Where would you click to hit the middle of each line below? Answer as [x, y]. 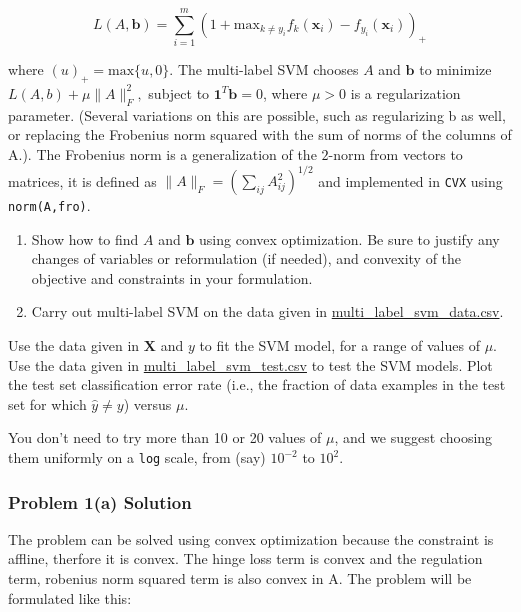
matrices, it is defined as [82, 180]
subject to [179, 92]
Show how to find [85, 238]
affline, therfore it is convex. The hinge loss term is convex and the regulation [245, 558]
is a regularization [405, 92]
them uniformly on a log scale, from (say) [137, 457]
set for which [47, 403]
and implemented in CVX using [410, 180]
